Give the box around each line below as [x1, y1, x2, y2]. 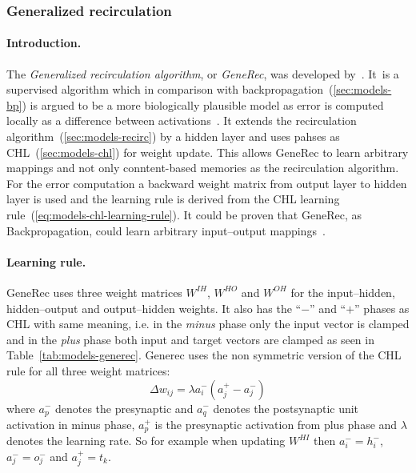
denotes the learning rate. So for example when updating [6, 432, 286, 449]
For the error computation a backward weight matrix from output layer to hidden [6, 174, 407, 191]
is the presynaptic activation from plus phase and [154, 415, 398, 432]
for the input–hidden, [290, 283, 395, 300]
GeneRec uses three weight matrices [6, 283, 182, 300]
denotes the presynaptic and [54, 399, 194, 416]
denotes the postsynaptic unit [213, 399, 359, 416]
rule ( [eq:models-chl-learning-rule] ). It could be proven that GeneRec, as [6, 206, 362, 222]
